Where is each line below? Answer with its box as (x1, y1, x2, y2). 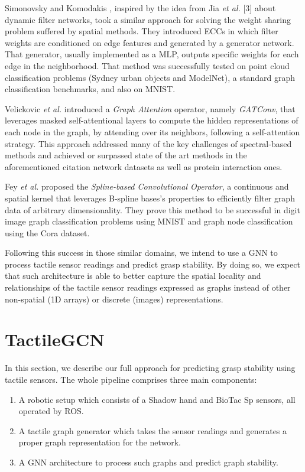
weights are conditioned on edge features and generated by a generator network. (5, 36, 294, 48)
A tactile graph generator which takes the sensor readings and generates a (18, 424, 287, 437)
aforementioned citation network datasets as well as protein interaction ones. (5, 160, 283, 172)
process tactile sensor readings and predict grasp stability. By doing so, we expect (5, 258, 300, 270)
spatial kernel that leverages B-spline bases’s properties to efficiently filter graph (5, 191, 295, 204)
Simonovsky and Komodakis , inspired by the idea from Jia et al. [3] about (5, 2, 276, 14)
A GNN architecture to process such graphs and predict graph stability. (18, 455, 278, 468)
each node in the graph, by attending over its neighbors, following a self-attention (5, 125, 300, 138)
